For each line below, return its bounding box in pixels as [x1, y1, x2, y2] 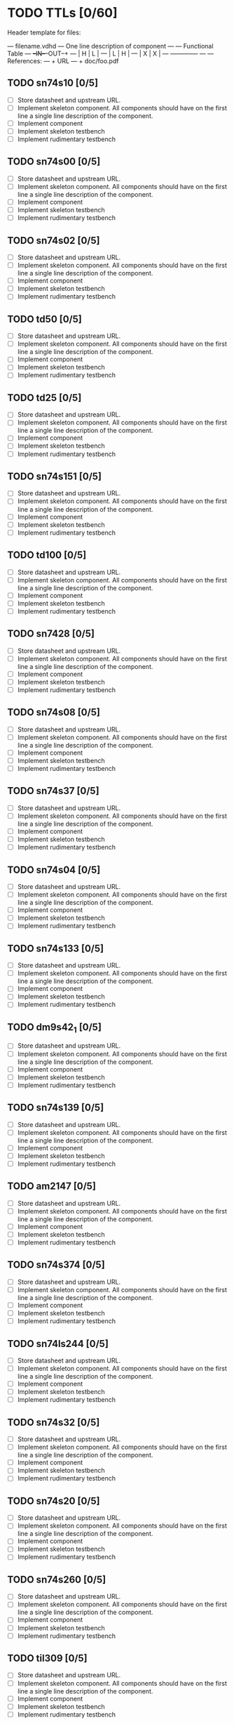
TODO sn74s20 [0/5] [7, 1495, 100, 1507]
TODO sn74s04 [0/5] [7, 864, 101, 876]
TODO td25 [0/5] [7, 391, 82, 403]
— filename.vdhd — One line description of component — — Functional [7, 41, 214, 50]
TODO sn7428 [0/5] [7, 628, 95, 640]
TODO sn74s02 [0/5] [7, 234, 100, 247]
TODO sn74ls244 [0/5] [7, 1337, 109, 1350]
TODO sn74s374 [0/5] [7, 1259, 105, 1271]
